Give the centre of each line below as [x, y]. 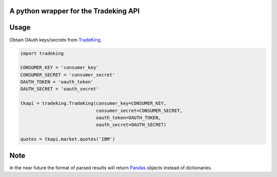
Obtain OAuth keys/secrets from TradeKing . [56, 40]
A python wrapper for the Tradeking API [75, 11]
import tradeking [42, 53]
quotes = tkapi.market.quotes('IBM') [68, 139]
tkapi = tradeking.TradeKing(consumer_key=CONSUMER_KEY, [93, 103]
